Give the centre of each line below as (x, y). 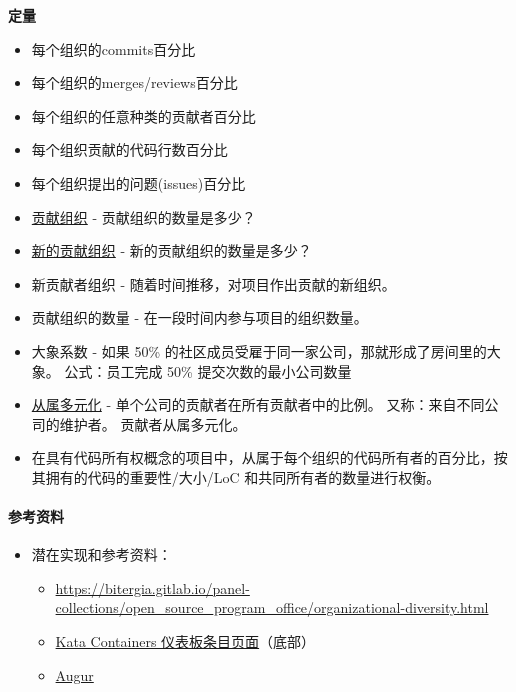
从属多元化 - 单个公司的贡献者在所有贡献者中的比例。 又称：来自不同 (258, 404)
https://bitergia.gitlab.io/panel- (152, 587)
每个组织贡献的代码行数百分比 (129, 149)
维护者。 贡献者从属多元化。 (153, 423)
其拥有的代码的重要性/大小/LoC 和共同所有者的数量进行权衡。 (236, 476)
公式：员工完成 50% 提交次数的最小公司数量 (208, 370)
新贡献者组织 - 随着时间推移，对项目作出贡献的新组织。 (213, 283)
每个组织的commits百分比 (113, 48)
